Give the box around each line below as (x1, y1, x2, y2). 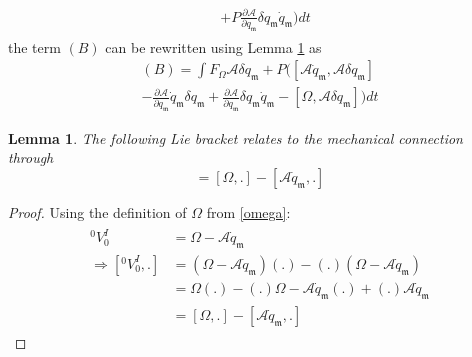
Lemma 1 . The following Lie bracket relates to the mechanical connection (8, 127, 463, 148)
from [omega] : (206, 201, 291, 222)
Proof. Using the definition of (8, 201, 187, 222)
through (8, 147, 54, 168)
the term (8, 36, 61, 57)
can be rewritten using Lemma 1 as (105, 36, 322, 57)
